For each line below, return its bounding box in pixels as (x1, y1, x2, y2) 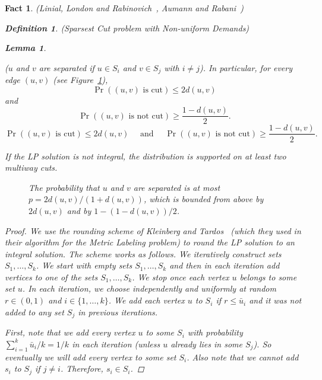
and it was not (249, 294, 302, 306)
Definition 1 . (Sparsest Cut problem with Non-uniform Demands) (5, 21, 250, 34)
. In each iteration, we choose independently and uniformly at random (22, 282, 276, 295)
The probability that (29, 181, 100, 193)
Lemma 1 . (5, 41, 46, 54)
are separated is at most (133, 181, 220, 193)
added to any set (5, 305, 64, 318)
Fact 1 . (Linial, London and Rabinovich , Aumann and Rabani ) (5, 2, 244, 14)
